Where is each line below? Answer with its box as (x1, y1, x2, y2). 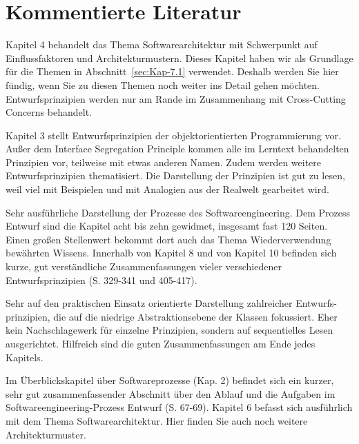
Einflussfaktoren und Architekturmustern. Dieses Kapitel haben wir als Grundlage (6, 50, 353, 65)
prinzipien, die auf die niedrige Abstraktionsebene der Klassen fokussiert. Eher (6, 309, 338, 323)
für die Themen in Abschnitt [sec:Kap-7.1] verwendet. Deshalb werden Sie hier (6, 64, 339, 79)
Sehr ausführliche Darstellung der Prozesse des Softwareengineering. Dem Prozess (6, 205, 350, 219)
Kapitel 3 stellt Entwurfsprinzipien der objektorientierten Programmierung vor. (6, 128, 341, 142)
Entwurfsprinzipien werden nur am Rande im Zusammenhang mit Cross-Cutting (6, 91, 346, 105)
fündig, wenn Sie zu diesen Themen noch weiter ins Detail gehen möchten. (6, 77, 320, 92)
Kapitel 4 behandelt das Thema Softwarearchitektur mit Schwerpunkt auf (6, 37, 318, 52)
